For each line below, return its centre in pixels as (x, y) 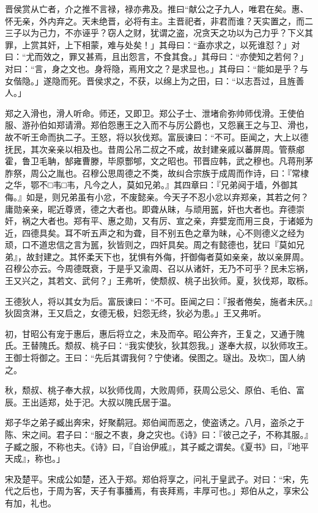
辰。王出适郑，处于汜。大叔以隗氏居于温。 (91, 402)
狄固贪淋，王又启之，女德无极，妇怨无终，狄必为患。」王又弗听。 (135, 313)
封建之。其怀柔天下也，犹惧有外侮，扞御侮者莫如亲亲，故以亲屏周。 (172, 256)
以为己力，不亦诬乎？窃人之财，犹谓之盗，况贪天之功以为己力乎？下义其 (167, 33)
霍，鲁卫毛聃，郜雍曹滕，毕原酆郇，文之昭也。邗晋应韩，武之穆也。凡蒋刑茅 (159, 161)
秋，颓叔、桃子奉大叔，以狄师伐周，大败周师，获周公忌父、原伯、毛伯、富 (155, 390)
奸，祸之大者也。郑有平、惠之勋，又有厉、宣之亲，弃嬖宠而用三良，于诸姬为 (159, 221)
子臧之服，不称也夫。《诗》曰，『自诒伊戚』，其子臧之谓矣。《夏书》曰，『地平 (157, 446)
